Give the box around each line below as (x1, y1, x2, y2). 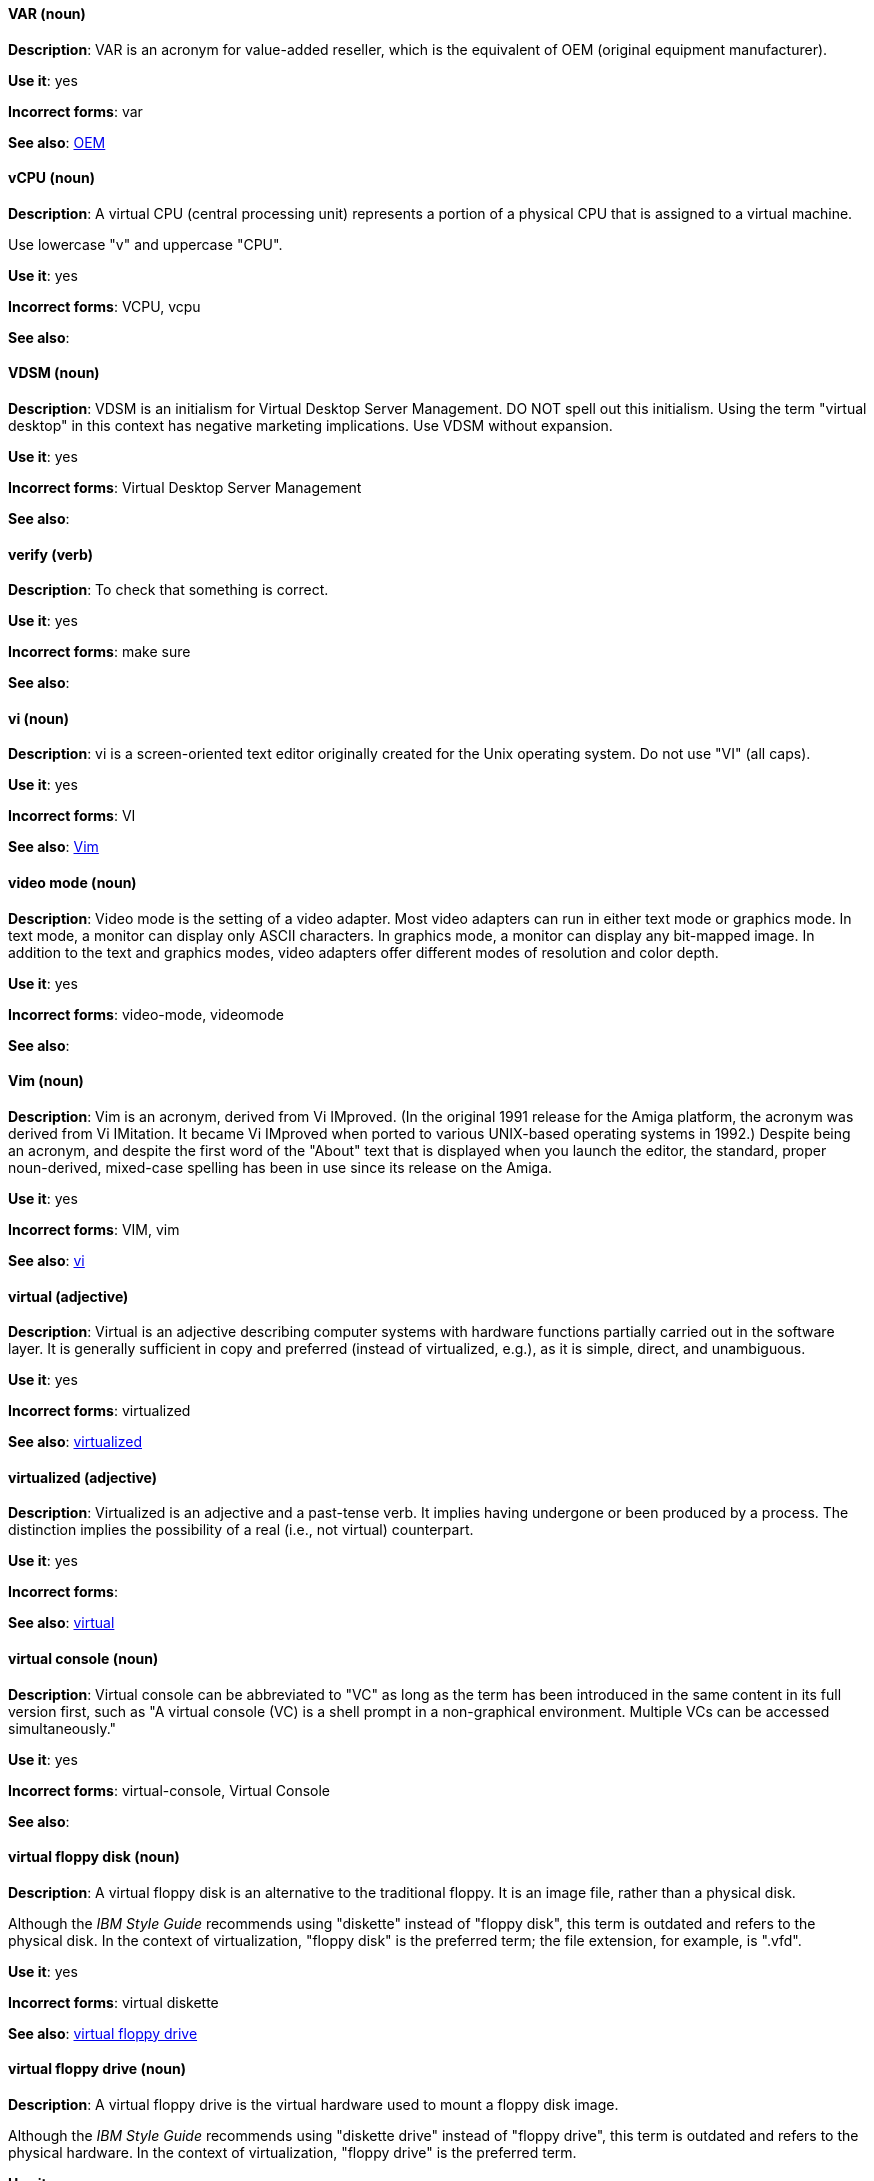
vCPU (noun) (8, 169, 95, 187)
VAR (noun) (8, 5, 86, 22)
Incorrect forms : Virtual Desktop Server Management (8, 479, 362, 497)
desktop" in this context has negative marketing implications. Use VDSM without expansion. (8, 417, 613, 435)
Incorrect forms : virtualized (8, 1402, 191, 1420)
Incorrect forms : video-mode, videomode (8, 1005, 284, 1023)
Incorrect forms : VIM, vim (8, 1220, 180, 1238)
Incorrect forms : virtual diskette (8, 1993, 219, 2011)
